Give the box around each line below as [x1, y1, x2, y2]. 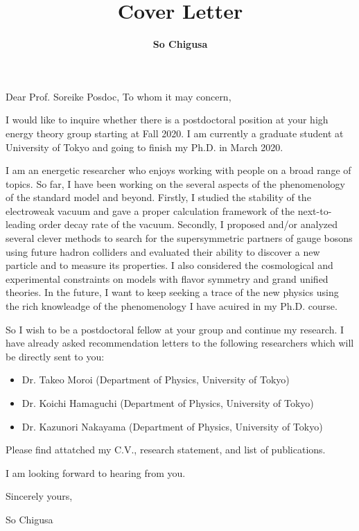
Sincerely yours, [6, 489, 73, 503]
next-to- [297, 203, 332, 218]
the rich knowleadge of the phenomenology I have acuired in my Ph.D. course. [6, 299, 338, 313]
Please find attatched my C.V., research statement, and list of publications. [6, 442, 326, 457]
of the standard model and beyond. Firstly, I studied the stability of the [6, 190, 311, 204]
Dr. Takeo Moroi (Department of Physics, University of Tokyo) [21, 372, 290, 387]
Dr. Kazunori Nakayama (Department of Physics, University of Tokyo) [21, 419, 323, 433]
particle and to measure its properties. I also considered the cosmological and [6, 258, 333, 272]
